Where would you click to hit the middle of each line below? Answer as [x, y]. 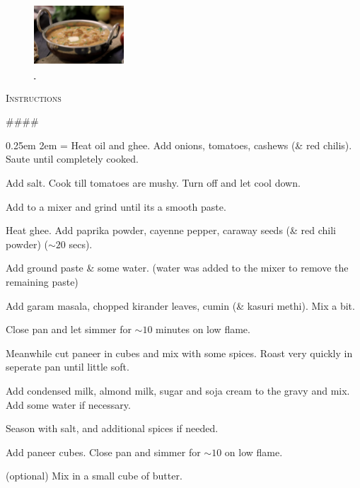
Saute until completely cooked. [72, 159]
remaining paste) [42, 281]
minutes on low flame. [203, 329]
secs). [81, 244]
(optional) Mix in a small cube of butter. [94, 476]
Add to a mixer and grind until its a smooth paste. [116, 206]
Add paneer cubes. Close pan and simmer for [103, 452]
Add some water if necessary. [68, 404]
